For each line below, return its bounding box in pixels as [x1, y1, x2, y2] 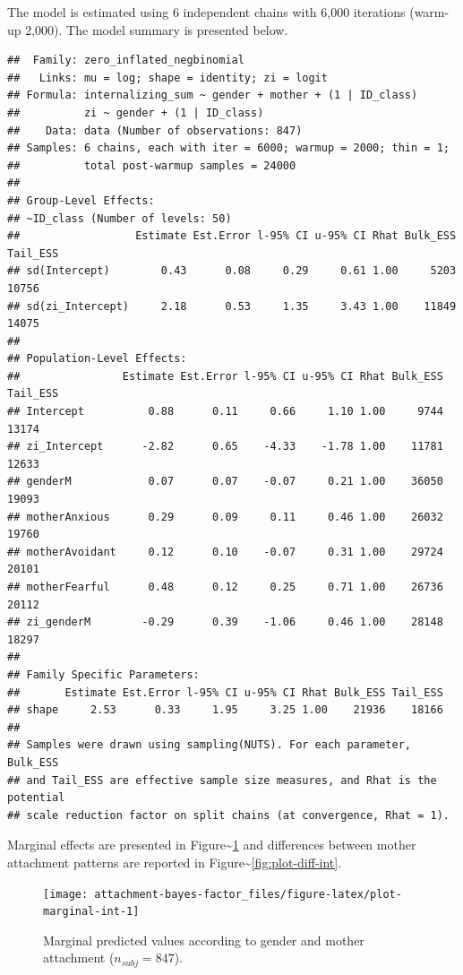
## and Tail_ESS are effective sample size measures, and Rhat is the [7, 773, 437, 787]
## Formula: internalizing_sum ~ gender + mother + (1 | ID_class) [7, 89, 418, 102]
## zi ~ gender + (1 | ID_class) [7, 106, 264, 119]
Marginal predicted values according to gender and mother [43, 930, 364, 949]
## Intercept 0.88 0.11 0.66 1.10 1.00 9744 [7, 405, 443, 418]
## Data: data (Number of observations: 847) [7, 124, 303, 137]
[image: [43, 887, 89, 901]
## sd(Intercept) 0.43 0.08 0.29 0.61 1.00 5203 [7, 264, 457, 278]
